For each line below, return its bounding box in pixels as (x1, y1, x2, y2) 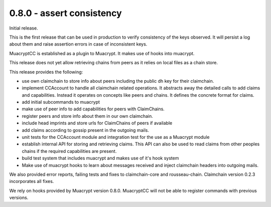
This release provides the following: (9, 69, 83, 75)
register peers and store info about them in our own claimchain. (22, 113, 153, 119)
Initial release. (9, 25, 38, 31)
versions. (9, 194, 29, 200)
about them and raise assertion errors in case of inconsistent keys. (9, 41, 148, 47)
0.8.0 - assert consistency (9, 8, 122, 19)
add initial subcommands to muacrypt (22, 99, 100, 105)
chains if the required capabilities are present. (22, 148, 117, 154)
